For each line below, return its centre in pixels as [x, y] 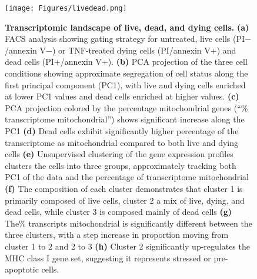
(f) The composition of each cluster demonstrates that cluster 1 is [124, 188]
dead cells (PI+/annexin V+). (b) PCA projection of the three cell [126, 62]
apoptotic [22, 269]
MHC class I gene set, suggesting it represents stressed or [108, 258]
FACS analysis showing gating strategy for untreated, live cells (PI [125, 39]
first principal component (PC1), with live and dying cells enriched [125, 84]
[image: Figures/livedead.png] [66, 8]
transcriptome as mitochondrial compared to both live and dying [122, 142]
